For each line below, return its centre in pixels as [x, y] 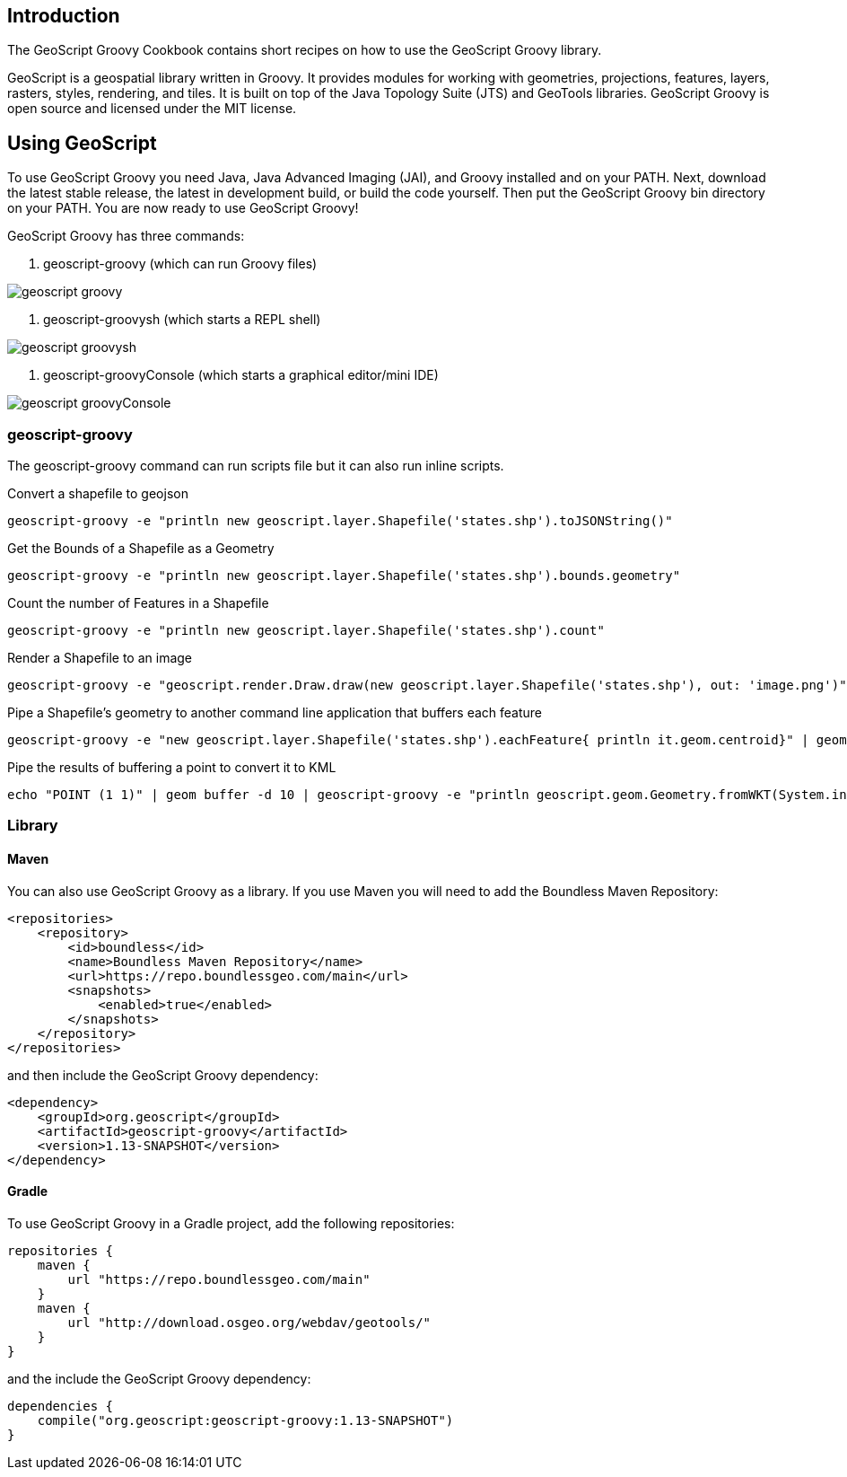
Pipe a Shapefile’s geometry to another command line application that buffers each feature [275, 713]
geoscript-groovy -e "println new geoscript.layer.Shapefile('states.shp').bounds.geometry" [344, 576]
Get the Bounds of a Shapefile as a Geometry [141, 549]
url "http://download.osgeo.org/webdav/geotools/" [249, 1322]
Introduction [64, 16]
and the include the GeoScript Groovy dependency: [159, 1378]
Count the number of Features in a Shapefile [138, 603]
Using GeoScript [82, 143]
